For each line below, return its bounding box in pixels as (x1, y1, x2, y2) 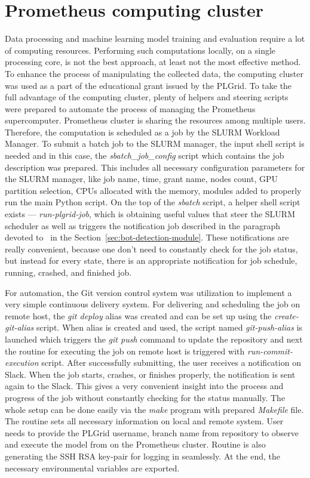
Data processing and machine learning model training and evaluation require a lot (5, 32, 305, 45)
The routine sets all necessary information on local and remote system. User (5, 415, 284, 427)
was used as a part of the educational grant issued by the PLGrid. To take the (5, 79, 292, 91)
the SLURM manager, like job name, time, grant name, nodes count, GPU (5, 172, 278, 185)
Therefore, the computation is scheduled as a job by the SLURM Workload (5, 125, 280, 138)
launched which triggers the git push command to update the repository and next (5, 332, 303, 345)
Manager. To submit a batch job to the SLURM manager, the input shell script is (5, 137, 305, 150)
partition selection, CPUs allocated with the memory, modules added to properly (5, 184, 302, 196)
